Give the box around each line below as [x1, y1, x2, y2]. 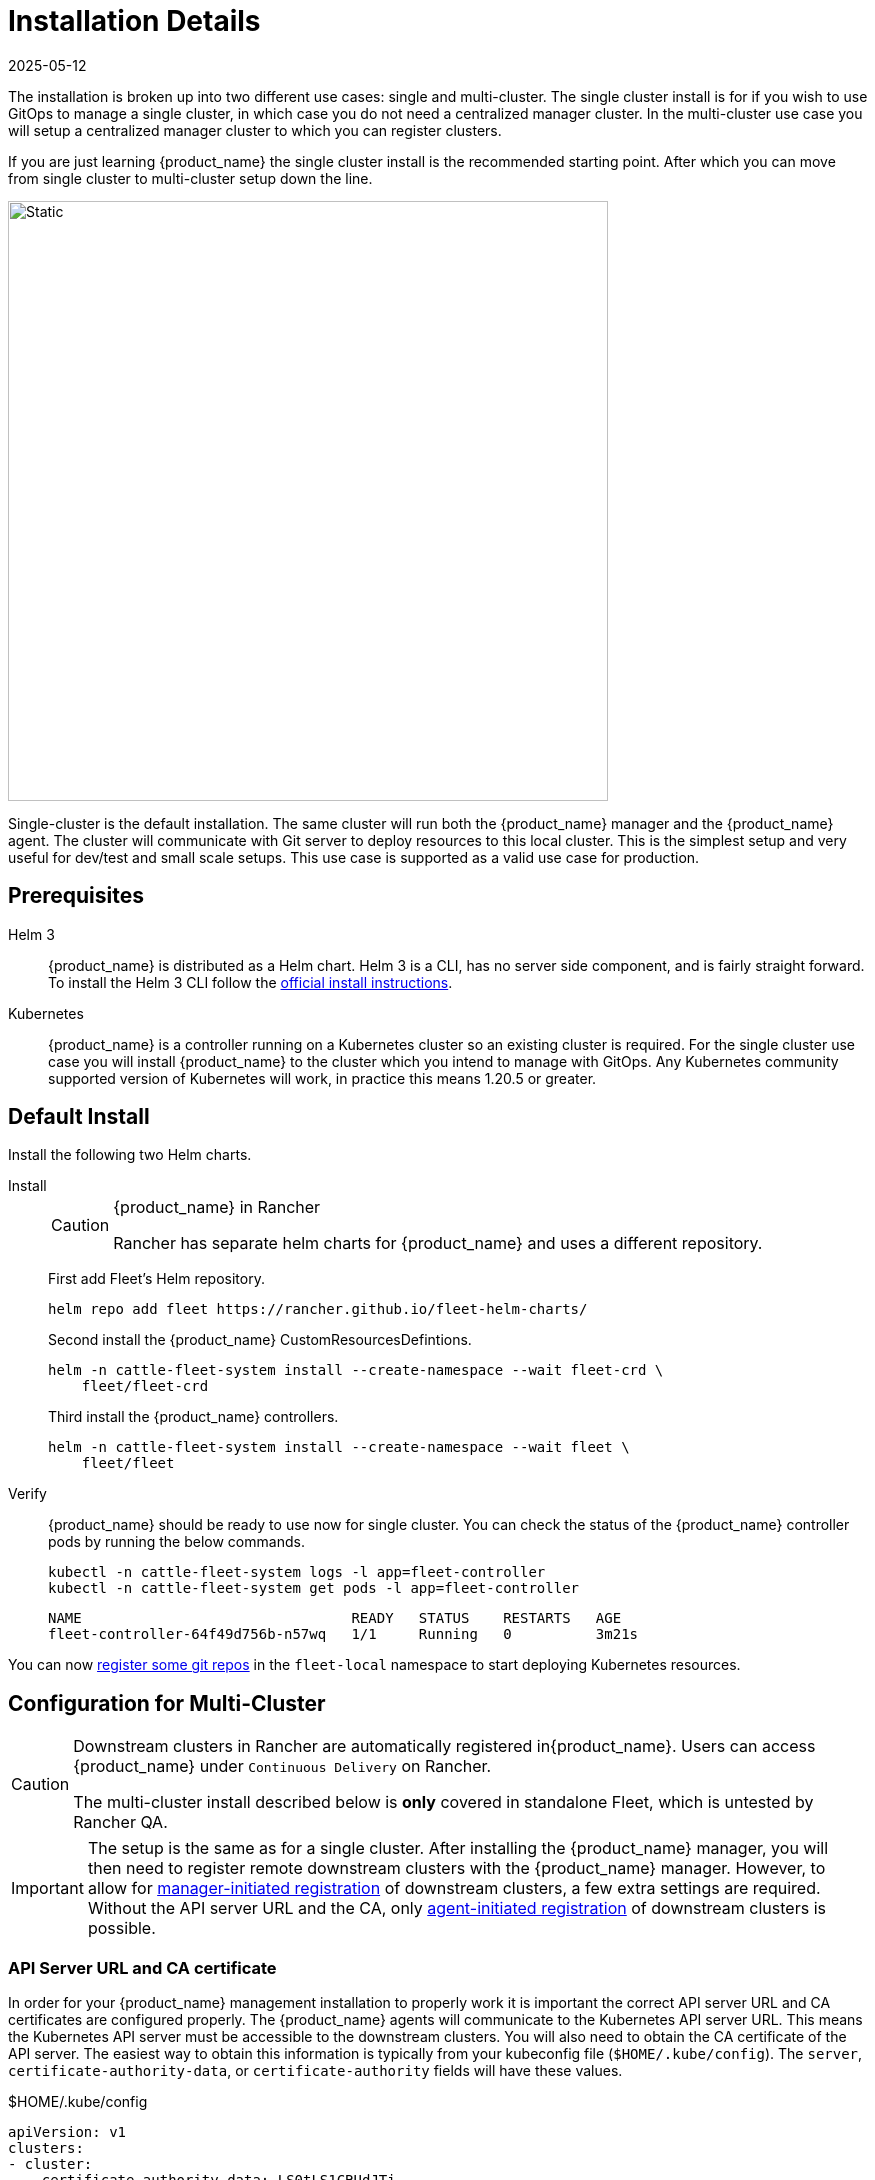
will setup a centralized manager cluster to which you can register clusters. [8, 121, 502, 139]
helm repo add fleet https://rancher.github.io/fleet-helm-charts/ [48, 1301, 588, 1318]
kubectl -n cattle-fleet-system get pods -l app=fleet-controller [48, 1580, 580, 1597]
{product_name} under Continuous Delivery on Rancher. [73, 1756, 492, 1777]
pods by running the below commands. [48, 1533, 305, 1551]
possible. [87, 1918, 156, 1939]
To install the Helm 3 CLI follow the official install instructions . [48, 973, 453, 991]
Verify [8, 1485, 47, 1503]
